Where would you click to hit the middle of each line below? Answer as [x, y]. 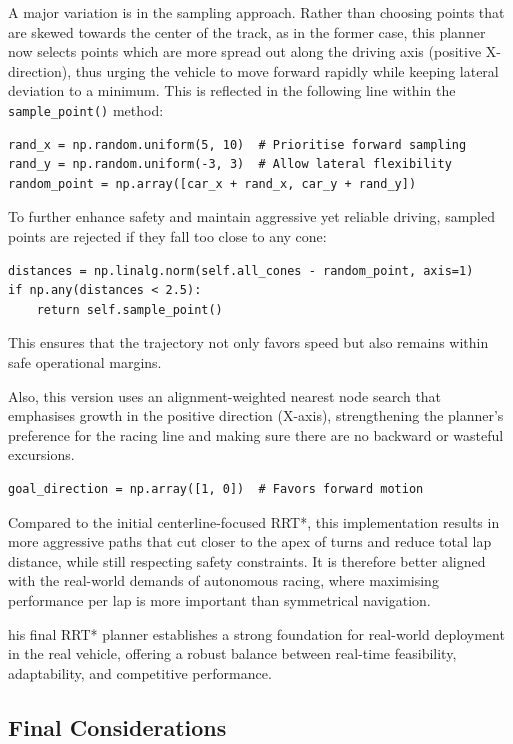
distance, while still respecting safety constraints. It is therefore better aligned [247, 560]
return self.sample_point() [129, 309]
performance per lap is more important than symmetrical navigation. [219, 599]
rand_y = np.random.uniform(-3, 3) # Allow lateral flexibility [230, 164]
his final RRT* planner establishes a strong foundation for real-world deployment [256, 633]
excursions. [41, 454]
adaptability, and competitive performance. [140, 672]
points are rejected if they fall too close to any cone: [167, 236]
